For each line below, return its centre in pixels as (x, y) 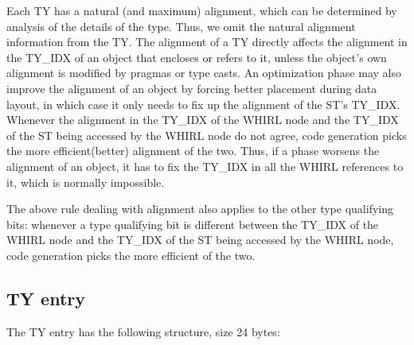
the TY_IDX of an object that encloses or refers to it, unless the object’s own (197, 57)
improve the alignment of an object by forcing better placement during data (192, 88)
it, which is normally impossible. (86, 182)
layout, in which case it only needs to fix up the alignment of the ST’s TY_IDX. (203, 104)
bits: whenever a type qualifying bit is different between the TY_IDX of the (193, 224)
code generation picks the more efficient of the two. (131, 255)
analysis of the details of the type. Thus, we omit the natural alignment (181, 26)
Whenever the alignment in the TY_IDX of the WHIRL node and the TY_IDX (203, 120)
